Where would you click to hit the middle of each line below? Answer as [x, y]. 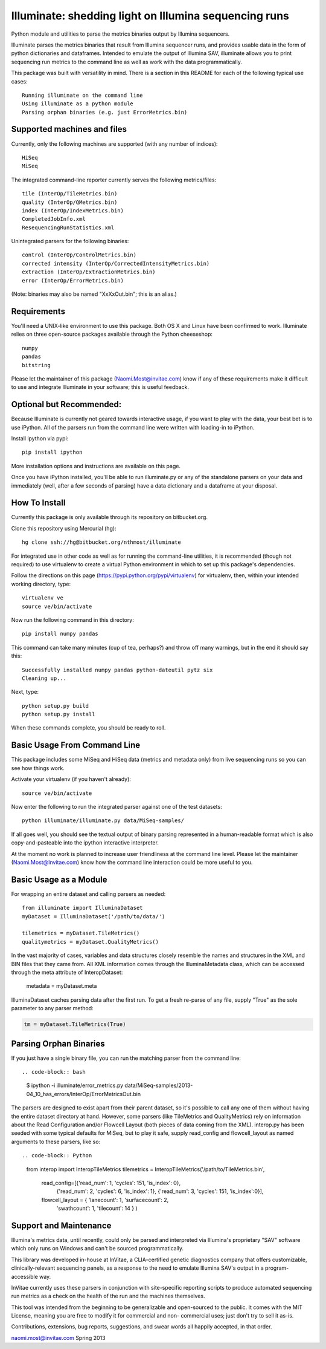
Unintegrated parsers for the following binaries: [70, 241]
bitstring [36, 365]
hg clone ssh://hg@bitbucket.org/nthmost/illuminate [101, 542]
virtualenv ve [43, 598]
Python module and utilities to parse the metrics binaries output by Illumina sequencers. [120, 34]
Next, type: [25, 692]
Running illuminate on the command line [82, 95]
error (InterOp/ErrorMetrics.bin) [73, 280]
